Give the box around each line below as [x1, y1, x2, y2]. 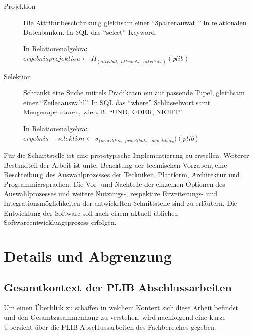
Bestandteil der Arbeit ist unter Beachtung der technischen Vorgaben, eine [4, 159, 227, 170]
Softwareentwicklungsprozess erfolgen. [4, 217, 117, 227]
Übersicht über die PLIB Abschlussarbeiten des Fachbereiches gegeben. [4, 321, 216, 332]
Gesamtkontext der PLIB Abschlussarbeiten [4, 279, 232, 294]
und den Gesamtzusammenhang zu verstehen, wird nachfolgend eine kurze [4, 312, 226, 322]
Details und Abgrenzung [4, 246, 172, 266]
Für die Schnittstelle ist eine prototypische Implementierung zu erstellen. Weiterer [4, 150, 249, 160]
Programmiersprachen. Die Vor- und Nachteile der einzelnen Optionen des [4, 179, 225, 189]
